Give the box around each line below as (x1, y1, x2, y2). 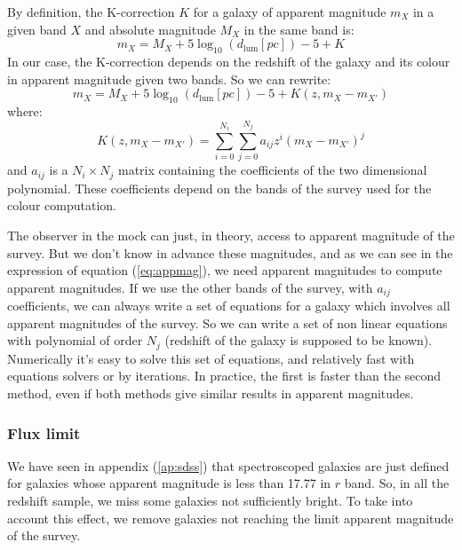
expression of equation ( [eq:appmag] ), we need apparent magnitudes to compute (7, 261, 442, 279)
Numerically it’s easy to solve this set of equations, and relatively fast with (7, 349, 415, 367)
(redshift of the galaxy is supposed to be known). (164, 331, 433, 350)
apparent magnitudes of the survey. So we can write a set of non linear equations (7, 313, 448, 332)
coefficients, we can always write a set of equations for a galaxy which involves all (7, 296, 450, 315)
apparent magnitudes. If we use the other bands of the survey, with (7, 278, 373, 296)
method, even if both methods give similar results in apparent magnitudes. (7, 384, 414, 403)
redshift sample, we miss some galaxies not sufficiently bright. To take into (7, 491, 413, 510)
